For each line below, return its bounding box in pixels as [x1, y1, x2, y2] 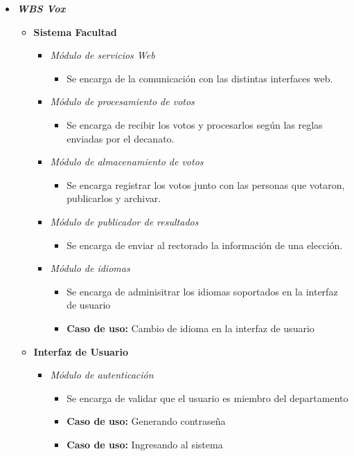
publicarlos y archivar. [67, 191, 161, 206]
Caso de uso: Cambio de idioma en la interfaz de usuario [67, 320, 315, 335]
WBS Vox [17, 1, 66, 15]
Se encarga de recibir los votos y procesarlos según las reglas [67, 117, 323, 131]
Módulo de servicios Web [50, 48, 155, 62]
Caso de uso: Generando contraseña [67, 414, 226, 428]
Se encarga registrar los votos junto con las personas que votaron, [67, 177, 345, 192]
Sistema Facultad [33, 24, 117, 39]
